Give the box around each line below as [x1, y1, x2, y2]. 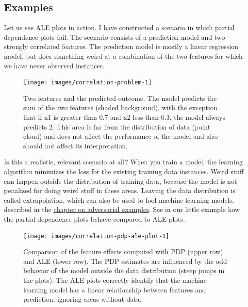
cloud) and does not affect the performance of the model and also [23, 131, 218, 141]
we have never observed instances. [4, 60, 105, 70]
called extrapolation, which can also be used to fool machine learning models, [4, 194, 234, 205]
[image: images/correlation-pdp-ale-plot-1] [23, 232, 169, 240]
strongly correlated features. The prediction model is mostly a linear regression [4, 41, 238, 51]
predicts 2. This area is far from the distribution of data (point [23, 121, 211, 131]
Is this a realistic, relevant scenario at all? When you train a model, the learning [4, 157, 243, 167]
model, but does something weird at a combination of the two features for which [4, 50, 243, 61]
